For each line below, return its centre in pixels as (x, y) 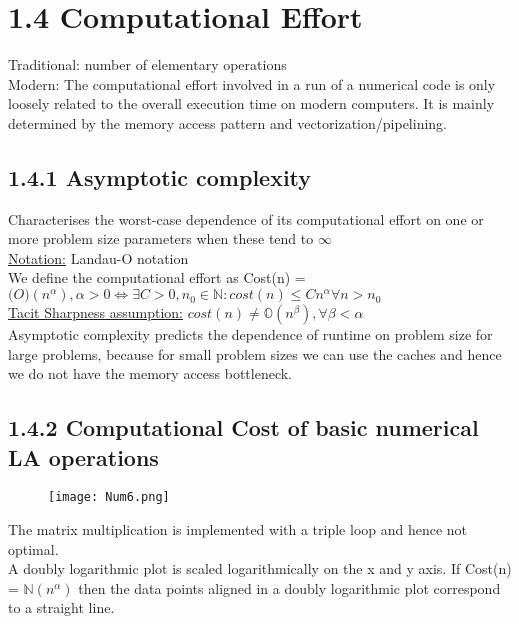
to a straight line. (61, 607)
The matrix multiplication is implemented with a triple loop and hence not (238, 529)
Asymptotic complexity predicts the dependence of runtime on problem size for (250, 334)
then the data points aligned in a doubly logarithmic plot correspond (289, 587)
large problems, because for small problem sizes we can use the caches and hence (255, 353)
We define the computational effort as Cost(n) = (157, 277)
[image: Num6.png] (109, 497)
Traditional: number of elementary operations (147, 64)
